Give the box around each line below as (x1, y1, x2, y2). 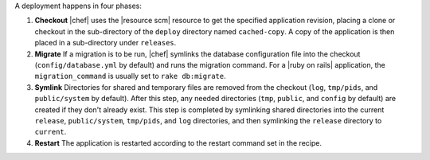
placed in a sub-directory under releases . (34, 38, 177, 48)
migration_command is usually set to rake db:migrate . (34, 72, 226, 81)
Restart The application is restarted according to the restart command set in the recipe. (34, 138, 322, 147)
